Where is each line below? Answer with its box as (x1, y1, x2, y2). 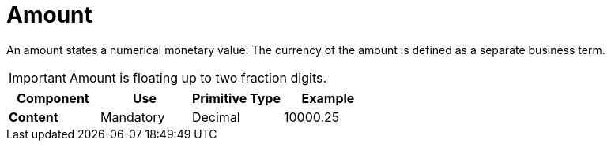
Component (17, 90, 89, 106)
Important (9, 69, 66, 86)
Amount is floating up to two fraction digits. (69, 69, 327, 86)
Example (301, 90, 355, 106)
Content (9, 108, 58, 125)
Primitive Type (191, 90, 281, 106)
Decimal (191, 108, 240, 125)
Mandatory (100, 108, 165, 125)
